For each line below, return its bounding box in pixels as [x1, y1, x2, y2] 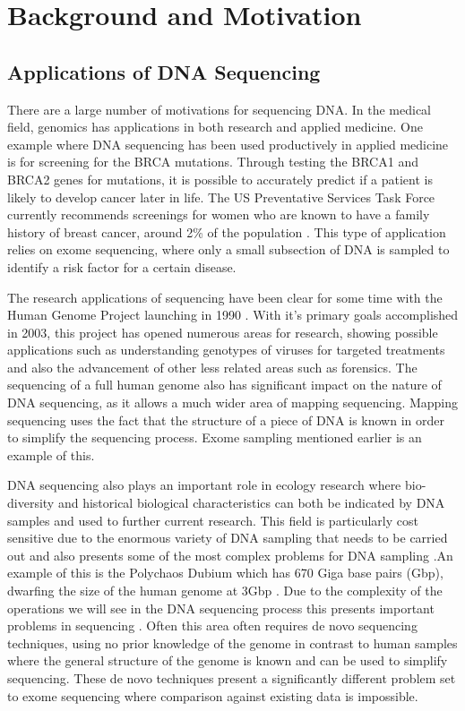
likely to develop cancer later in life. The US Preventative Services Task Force [7, 187, 435, 206]
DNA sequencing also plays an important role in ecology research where [7, 475, 401, 494]
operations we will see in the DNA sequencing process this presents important [7, 598, 435, 617]
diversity [7, 493, 55, 512]
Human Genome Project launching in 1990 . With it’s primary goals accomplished [7, 305, 459, 324]
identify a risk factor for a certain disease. [7, 257, 237, 276]
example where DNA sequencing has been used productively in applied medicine [7, 134, 449, 153]
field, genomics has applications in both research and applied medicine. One [7, 117, 423, 136]
